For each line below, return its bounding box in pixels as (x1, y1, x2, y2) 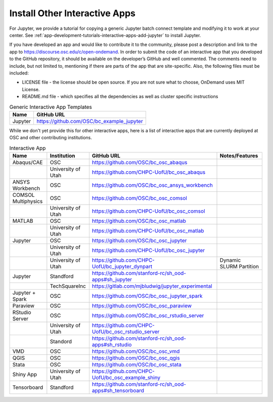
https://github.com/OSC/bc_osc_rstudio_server (92, 312, 204, 319)
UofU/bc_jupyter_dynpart (92, 263, 153, 270)
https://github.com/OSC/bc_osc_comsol (92, 194, 187, 202)
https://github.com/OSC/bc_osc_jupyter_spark (92, 292, 203, 299)
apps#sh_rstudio (92, 341, 132, 348)
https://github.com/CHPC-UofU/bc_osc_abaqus (92, 169, 206, 176)
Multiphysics (12, 197, 43, 205)
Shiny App (12, 371, 37, 378)
